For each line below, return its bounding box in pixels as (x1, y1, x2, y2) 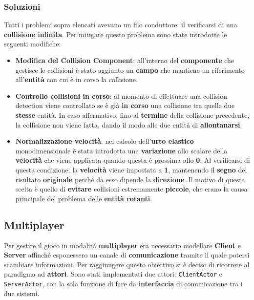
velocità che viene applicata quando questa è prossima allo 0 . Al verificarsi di (15, 155, 250, 165)
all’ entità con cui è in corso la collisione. (15, 74, 138, 85)
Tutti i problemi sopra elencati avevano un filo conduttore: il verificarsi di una (4, 20, 237, 30)
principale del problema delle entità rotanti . (15, 193, 152, 203)
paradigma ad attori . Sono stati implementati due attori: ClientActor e (4, 269, 223, 279)
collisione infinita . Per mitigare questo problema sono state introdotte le (4, 29, 227, 39)
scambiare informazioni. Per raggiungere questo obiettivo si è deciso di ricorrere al (4, 259, 250, 269)
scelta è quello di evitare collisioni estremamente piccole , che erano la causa (15, 184, 248, 194)
